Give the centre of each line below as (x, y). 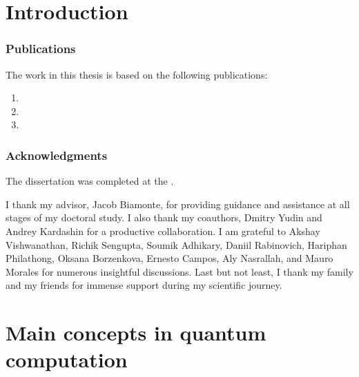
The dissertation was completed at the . (90, 181)
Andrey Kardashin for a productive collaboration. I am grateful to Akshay (163, 231)
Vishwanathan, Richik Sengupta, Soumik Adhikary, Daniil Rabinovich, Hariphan (176, 244)
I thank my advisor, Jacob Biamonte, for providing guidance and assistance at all (178, 204)
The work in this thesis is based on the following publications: (137, 74)
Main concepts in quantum (136, 333)
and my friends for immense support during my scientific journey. (144, 285)
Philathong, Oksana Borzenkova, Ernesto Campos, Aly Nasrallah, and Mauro (169, 258)
